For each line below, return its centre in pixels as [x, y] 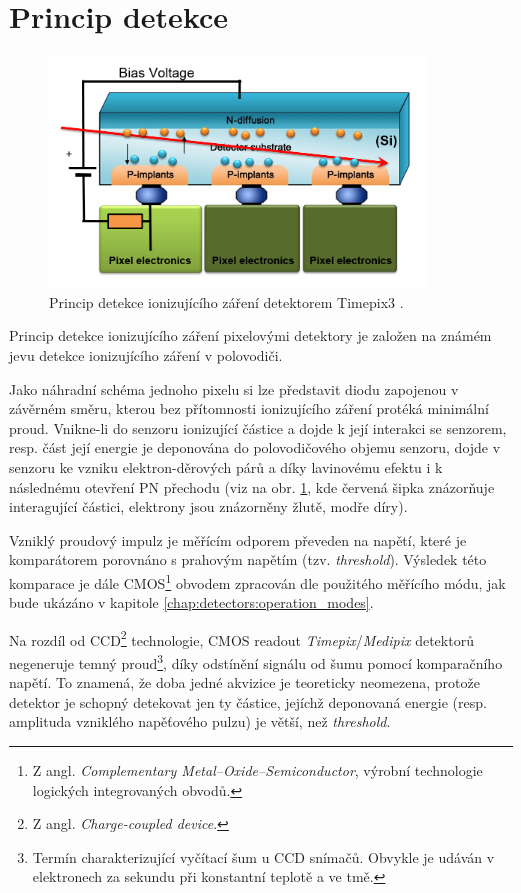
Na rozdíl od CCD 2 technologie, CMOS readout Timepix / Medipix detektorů [241, 638]
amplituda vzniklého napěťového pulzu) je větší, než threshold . [200, 721]
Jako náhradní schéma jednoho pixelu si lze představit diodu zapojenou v [234, 388]
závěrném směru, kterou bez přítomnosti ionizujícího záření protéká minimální [249, 408]
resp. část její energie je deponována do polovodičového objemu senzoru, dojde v [255, 447]
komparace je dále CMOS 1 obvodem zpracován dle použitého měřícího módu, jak [257, 581]
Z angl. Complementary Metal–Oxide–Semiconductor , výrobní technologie [257, 770]
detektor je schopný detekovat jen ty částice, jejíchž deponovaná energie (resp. [248, 701]
